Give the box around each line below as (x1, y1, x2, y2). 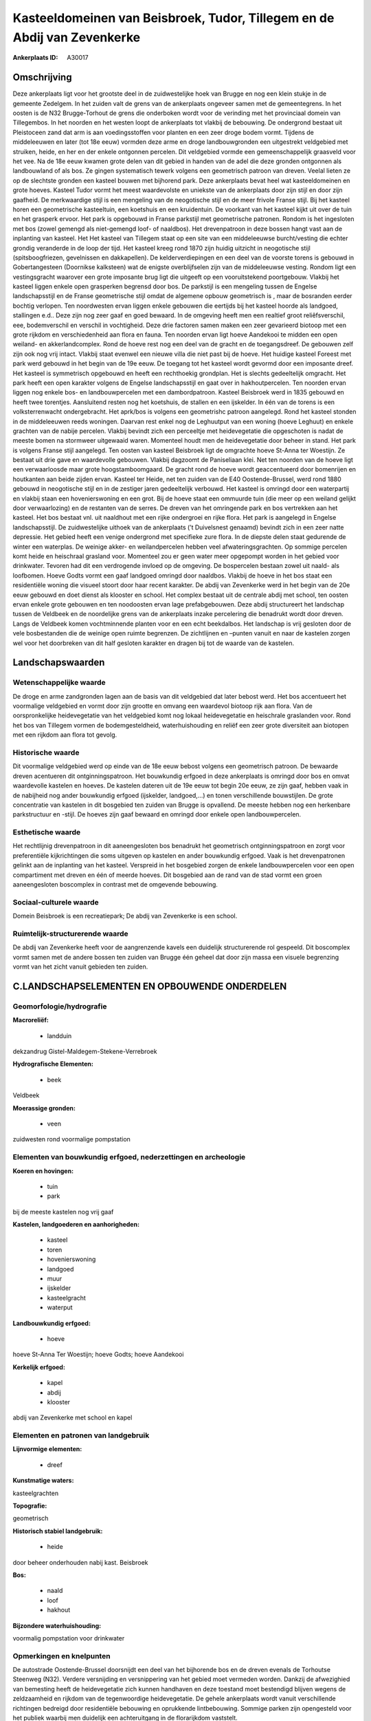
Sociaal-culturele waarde (12, 897, 99, 907)
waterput (47, 1303, 73, 1311)
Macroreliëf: (12, 1016, 49, 1024)
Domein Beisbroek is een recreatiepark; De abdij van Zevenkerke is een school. (12, 912, 238, 920)
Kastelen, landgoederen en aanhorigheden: (12, 1221, 140, 1229)
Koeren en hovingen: (12, 1167, 74, 1175)
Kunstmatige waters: (12, 1477, 74, 1485)
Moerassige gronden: (12, 1104, 76, 1112)
